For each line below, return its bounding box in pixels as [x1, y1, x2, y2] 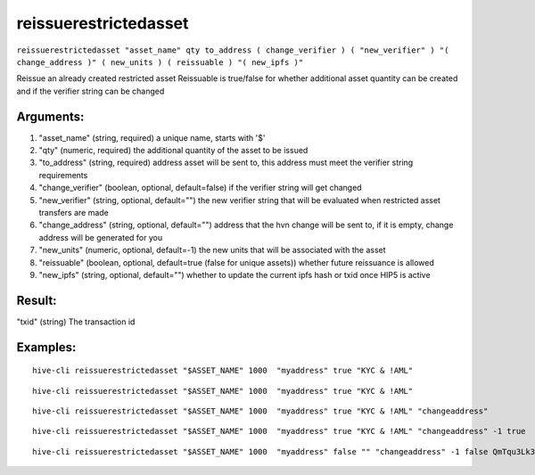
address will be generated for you [38, 232, 163, 242]
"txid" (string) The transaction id [16, 316, 136, 327]
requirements [38, 169, 88, 180]
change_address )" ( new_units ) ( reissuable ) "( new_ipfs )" [16, 57, 304, 67]
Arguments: [16, 109, 85, 124]
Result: [16, 292, 57, 307]
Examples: [16, 340, 77, 355]
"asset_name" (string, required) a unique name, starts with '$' [38, 132, 266, 143]
